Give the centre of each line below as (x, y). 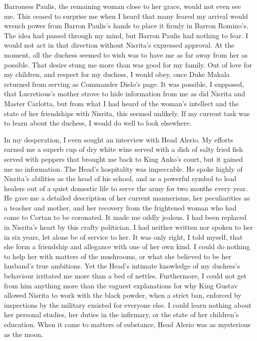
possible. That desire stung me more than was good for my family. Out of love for (128, 64)
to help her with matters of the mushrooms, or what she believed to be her (118, 256)
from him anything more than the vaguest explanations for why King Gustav (121, 285)
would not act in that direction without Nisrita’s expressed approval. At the (119, 45)
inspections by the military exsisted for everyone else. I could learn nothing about (128, 305)
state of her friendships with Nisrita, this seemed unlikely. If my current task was (127, 113)
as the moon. (24, 334)
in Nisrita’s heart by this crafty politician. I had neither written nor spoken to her (128, 227)
